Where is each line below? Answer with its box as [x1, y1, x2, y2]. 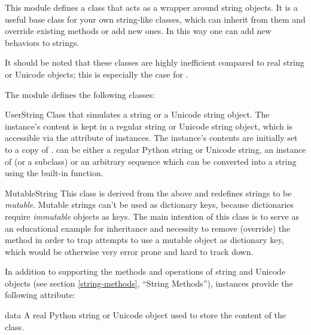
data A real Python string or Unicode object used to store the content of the [5, 309, 286, 321]
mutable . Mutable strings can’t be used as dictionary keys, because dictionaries [5, 198, 294, 211]
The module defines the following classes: [5, 88, 155, 100]
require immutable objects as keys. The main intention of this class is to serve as [5, 210, 299, 222]
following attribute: [5, 288, 75, 301]
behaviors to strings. [5, 36, 80, 48]
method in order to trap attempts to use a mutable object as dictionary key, [5, 233, 284, 246]
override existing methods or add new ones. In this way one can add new [5, 24, 272, 37]
